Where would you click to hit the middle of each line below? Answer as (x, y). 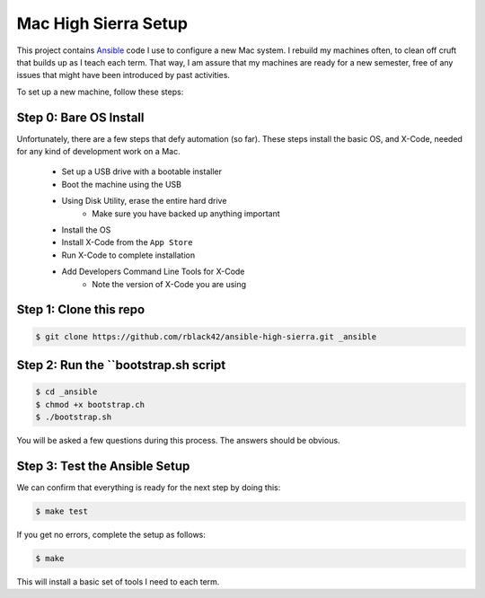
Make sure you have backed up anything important (186, 213)
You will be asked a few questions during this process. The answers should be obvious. (178, 440)
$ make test (62, 511)
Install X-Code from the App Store (127, 242)
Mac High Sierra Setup (102, 23)
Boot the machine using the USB (121, 184)
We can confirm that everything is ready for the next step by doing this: (149, 487)
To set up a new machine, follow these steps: (100, 92)
